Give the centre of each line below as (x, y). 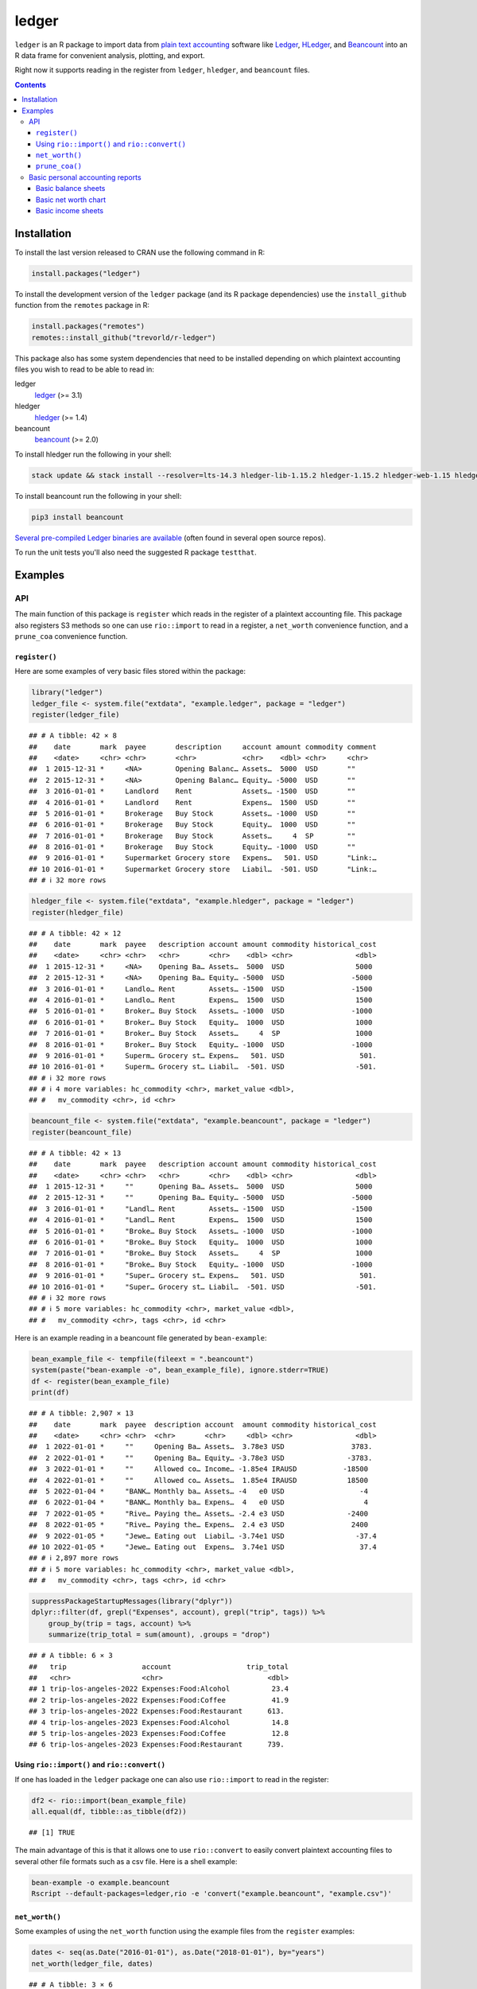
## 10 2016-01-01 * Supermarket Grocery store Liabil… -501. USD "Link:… (203, 869)
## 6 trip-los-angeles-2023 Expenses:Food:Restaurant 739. (157, 1745)
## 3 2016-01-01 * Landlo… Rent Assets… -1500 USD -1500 (201, 989)
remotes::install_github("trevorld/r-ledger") (124, 337)
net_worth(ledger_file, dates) (93, 1964)
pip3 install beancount (78, 517)
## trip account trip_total (159, 1666)
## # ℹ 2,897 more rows (74, 1558)
